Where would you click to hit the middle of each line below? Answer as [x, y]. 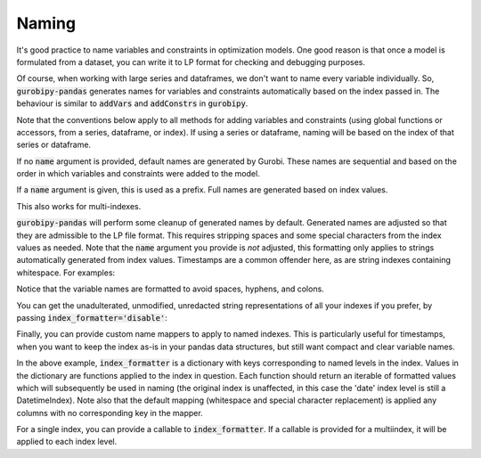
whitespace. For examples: [66, 273]
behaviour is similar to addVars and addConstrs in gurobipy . [132, 103]
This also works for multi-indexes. [79, 206]
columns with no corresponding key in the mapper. [110, 413]
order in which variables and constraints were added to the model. [138, 174]
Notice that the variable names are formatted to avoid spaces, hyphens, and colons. [170, 289]
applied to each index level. [67, 442]
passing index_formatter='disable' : [92, 317]
